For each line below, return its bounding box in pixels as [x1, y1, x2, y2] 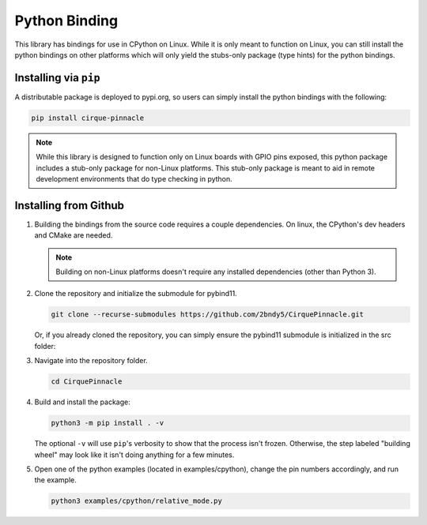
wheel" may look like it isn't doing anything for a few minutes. [34, 450, 235, 459]
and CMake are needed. [34, 231, 113, 240]
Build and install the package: [34, 397, 130, 407]
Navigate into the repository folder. [34, 356, 148, 366]
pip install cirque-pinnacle [31, 113, 145, 122]
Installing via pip [14, 71, 100, 84]
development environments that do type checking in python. [36, 174, 232, 183]
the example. [34, 475, 77, 485]
